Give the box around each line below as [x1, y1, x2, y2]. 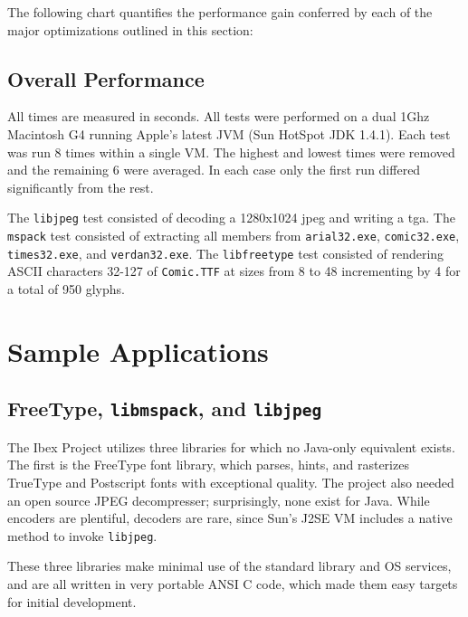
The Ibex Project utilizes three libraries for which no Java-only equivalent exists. [7, 437, 455, 456]
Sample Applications [7, 332, 269, 369]
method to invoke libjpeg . [7, 526, 158, 545]
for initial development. [7, 592, 137, 611]
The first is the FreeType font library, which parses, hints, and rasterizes [7, 455, 409, 474]
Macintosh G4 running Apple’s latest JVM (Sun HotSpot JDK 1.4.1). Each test [7, 124, 451, 143]
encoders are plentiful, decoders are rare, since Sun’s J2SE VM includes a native [7, 508, 453, 527]
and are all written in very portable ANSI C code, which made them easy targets [7, 574, 458, 593]
